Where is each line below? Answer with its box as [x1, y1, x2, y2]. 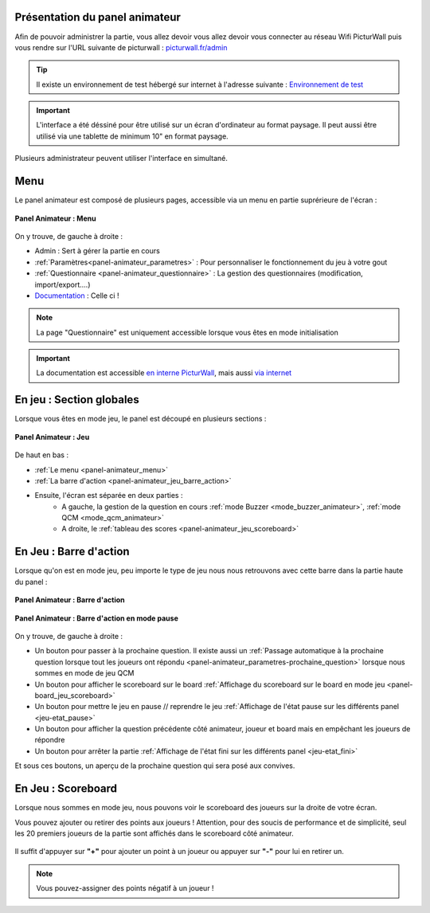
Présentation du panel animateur [14, 10, 181, 24]
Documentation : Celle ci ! [34, 291, 119, 300]
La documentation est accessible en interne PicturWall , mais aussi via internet [36, 368, 292, 378]
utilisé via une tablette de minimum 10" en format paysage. [36, 131, 229, 141]
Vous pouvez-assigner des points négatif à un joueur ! [36, 884, 214, 893]
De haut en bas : [14, 450, 69, 460]
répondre [34, 735, 65, 745]
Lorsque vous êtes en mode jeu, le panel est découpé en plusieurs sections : [14, 414, 267, 424]
